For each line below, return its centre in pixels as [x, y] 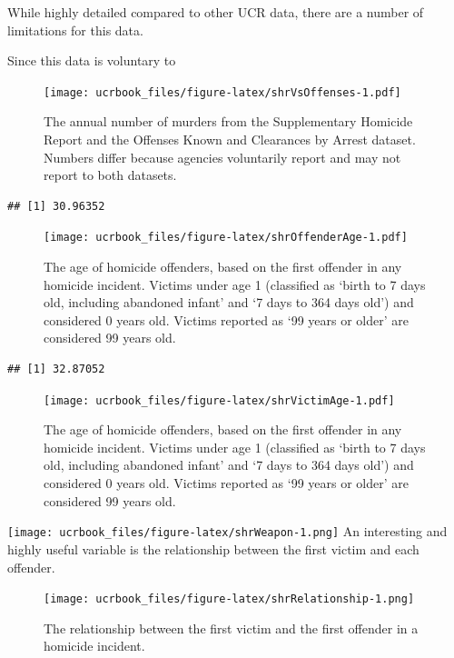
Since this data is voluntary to [92, 60]
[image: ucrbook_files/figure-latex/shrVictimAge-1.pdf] [219, 400]
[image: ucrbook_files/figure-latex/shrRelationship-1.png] [229, 599]
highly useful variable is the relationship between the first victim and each [213, 548]
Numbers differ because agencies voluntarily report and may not [222, 157]
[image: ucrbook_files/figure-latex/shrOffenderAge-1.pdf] [226, 238]
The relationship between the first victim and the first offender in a [231, 628]
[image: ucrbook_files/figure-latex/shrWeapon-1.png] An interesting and [227, 531]
